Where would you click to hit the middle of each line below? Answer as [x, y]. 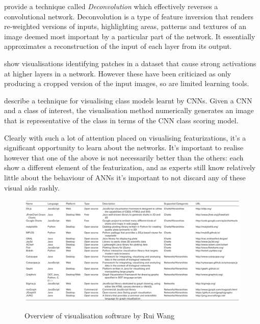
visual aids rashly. [32, 187]
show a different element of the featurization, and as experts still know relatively [130, 167]
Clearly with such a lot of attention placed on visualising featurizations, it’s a [125, 137]
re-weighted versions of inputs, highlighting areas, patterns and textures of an [125, 26]
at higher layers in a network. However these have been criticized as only [118, 73]
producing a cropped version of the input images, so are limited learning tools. [127, 83]
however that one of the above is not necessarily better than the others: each [124, 157]
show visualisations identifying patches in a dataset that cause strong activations [130, 63]
